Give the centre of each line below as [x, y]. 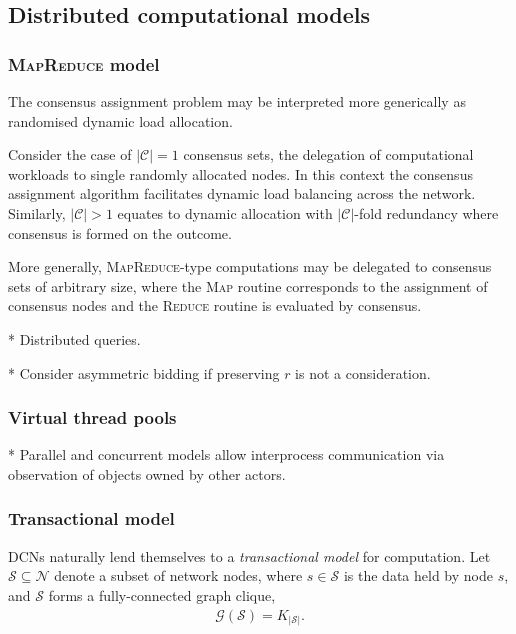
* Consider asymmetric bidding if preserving [144, 372]
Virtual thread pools [92, 417]
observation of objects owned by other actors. [147, 473]
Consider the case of [70, 154]
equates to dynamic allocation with [225, 212]
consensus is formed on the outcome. [120, 232]
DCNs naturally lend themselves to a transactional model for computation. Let [249, 555]
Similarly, [37, 212]
